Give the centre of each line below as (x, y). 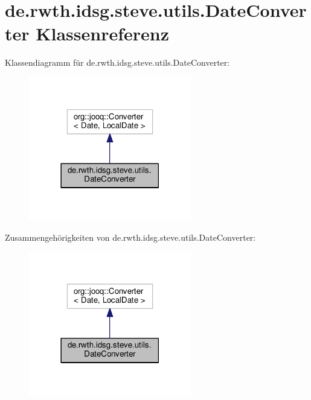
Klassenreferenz (102, 33)
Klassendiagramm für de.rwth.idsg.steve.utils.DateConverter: (117, 62)
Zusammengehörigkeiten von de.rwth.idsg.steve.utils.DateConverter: (130, 237)
